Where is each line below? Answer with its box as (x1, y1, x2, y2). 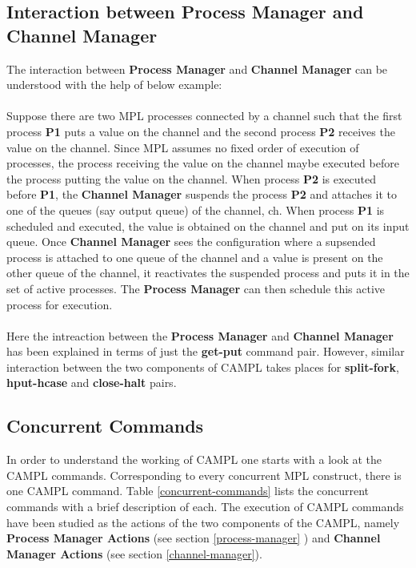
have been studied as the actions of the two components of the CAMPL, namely (6, 514, 400, 530)
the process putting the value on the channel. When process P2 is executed (6, 170, 377, 187)
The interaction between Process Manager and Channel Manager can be (6, 60, 388, 77)
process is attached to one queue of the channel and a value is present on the (6, 248, 383, 265)
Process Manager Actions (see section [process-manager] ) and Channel (6, 530, 381, 546)
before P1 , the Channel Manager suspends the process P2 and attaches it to (6, 186, 398, 203)
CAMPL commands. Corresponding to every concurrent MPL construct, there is (6, 466, 402, 483)
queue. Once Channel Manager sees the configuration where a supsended (6, 233, 376, 250)
